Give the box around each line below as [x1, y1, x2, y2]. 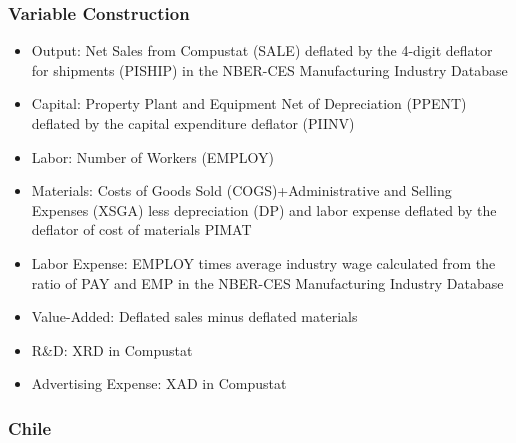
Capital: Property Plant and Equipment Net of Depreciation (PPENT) [31, 93, 467, 114]
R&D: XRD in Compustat [31, 339, 193, 360]
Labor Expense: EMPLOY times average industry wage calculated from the [31, 252, 496, 273]
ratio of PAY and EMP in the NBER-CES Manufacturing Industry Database [31, 272, 504, 293]
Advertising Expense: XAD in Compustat [31, 373, 287, 394]
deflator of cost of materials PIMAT [31, 219, 252, 240]
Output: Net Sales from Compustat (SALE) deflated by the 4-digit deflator [31, 40, 493, 61]
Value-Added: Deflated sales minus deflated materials [31, 306, 358, 327]
